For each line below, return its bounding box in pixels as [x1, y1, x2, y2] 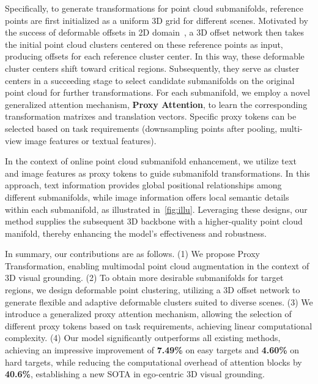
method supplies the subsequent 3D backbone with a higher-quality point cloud [5, 215, 303, 228]
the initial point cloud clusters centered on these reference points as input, [5, 37, 283, 50]
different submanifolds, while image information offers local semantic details [5, 190, 289, 203]
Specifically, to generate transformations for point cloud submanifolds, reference [5, 2, 303, 14]
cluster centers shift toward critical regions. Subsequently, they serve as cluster [5, 61, 300, 74]
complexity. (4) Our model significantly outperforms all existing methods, [5, 331, 281, 344]
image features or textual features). [24, 134, 157, 147]
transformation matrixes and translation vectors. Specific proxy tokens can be [5, 110, 297, 123]
